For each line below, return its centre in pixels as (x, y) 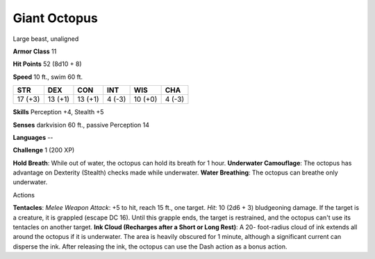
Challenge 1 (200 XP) (44, 150)
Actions (24, 195)
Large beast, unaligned (46, 39)
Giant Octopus (56, 18)
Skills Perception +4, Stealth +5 (58, 112)
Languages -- (33, 137)
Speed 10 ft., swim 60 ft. (48, 77)
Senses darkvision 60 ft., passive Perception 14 (81, 125)
